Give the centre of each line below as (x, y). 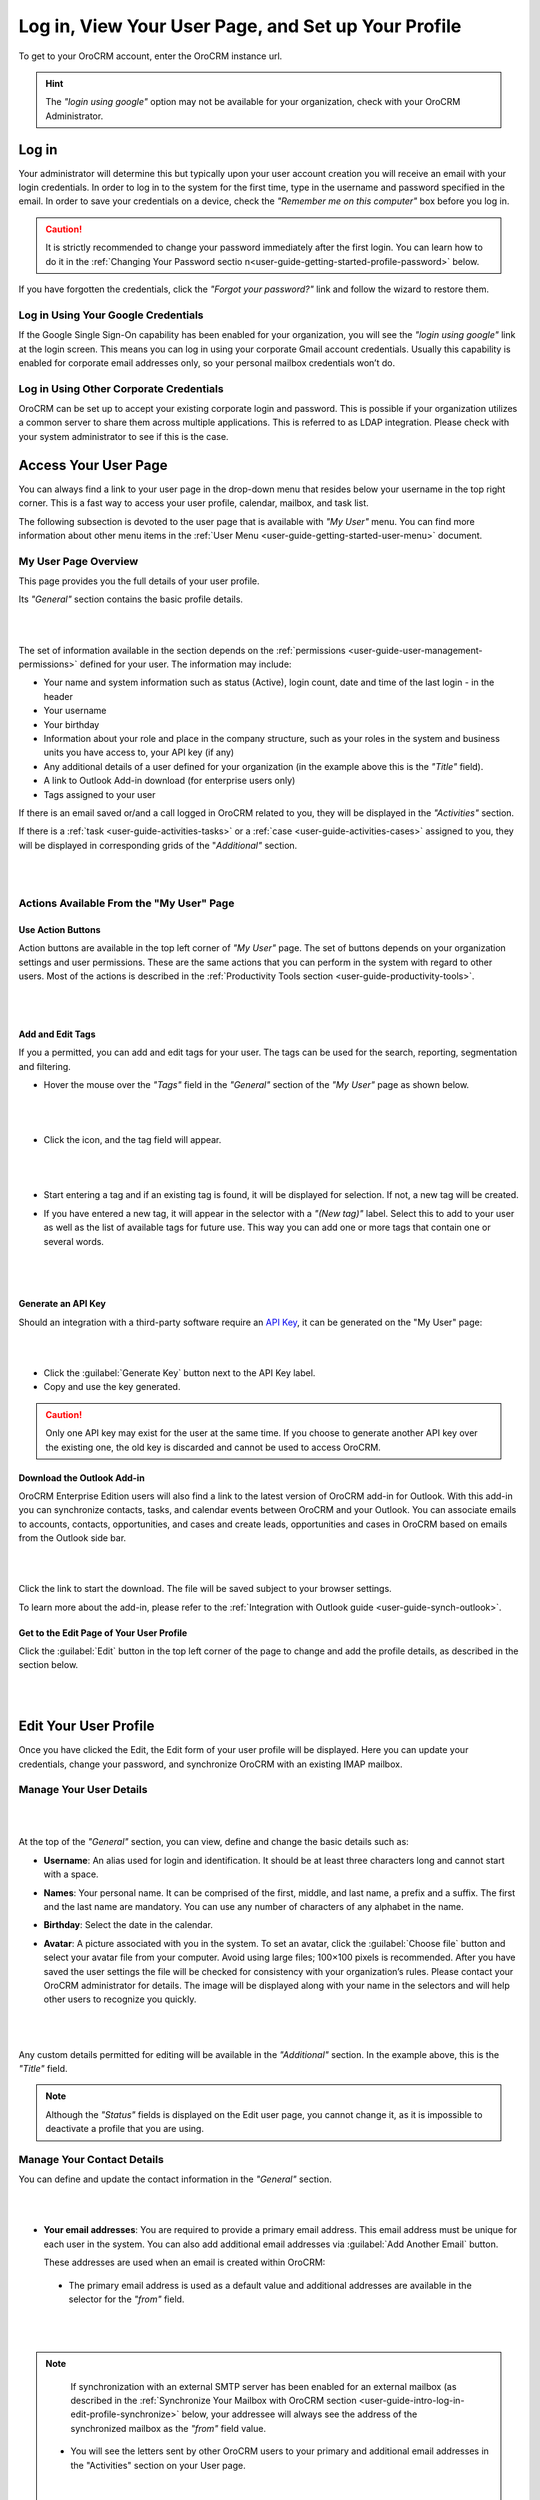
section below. (48, 1665)
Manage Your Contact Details (91, 2159)
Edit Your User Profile (86, 1726)
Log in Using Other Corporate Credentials (121, 388)
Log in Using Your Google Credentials (111, 315)
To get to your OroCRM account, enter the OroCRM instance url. (150, 56)
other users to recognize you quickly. (120, 1999)
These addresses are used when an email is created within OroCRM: (184, 2262)
